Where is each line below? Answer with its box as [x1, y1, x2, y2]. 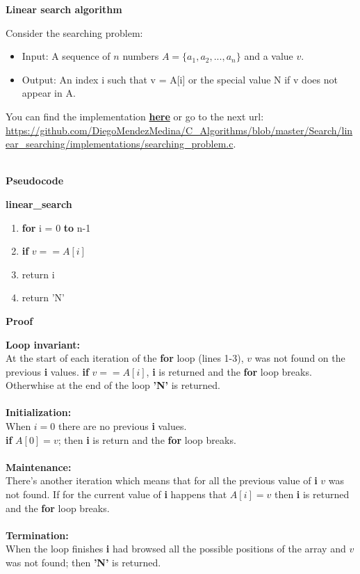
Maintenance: [6, 459, 72, 474]
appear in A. [22, 86, 76, 100]
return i [22, 266, 55, 281]
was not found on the [254, 351, 345, 365]
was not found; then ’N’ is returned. [6, 555, 161, 569]
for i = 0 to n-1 [22, 220, 91, 234]
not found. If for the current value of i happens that [6, 487, 227, 502]
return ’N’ [22, 290, 65, 305]
